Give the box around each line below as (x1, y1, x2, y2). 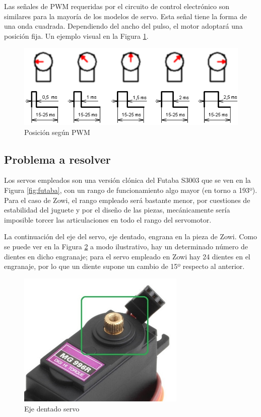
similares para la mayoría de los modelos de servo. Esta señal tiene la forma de (4, 11, 247, 21)
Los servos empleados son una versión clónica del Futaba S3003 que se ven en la (4, 175, 251, 185)
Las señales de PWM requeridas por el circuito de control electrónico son (4, 1, 230, 11)
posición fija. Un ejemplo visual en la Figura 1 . (4, 30, 149, 41)
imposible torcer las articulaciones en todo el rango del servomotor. (4, 214, 212, 225)
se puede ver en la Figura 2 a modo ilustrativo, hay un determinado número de (4, 241, 248, 251)
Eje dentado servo (24, 403, 80, 413)
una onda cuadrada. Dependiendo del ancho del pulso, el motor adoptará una (4, 21, 243, 31)
